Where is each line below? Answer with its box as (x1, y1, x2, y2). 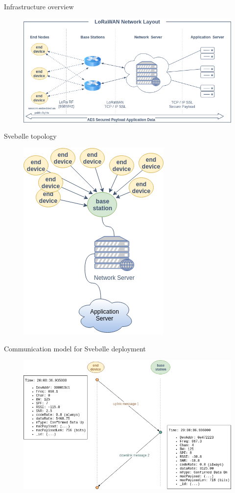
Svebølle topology (4, 131, 57, 141)
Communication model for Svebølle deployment (4, 343, 146, 353)
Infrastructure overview (4, 1, 74, 11)
